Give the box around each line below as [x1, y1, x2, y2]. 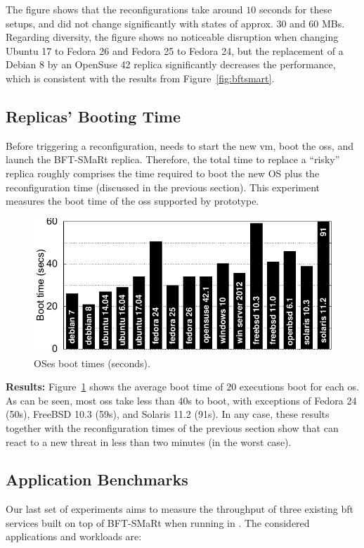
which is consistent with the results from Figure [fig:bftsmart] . [6, 70, 275, 85]
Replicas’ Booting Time [6, 105, 181, 127]
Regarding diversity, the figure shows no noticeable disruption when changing [6, 30, 339, 44]
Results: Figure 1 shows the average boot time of [6, 379, 223, 394]
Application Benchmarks [6, 469, 188, 490]
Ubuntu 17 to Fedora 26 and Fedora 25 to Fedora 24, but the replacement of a [6, 43, 344, 58]
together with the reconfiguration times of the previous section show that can [6, 420, 339, 435]
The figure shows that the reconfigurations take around [6, 2, 243, 16]
